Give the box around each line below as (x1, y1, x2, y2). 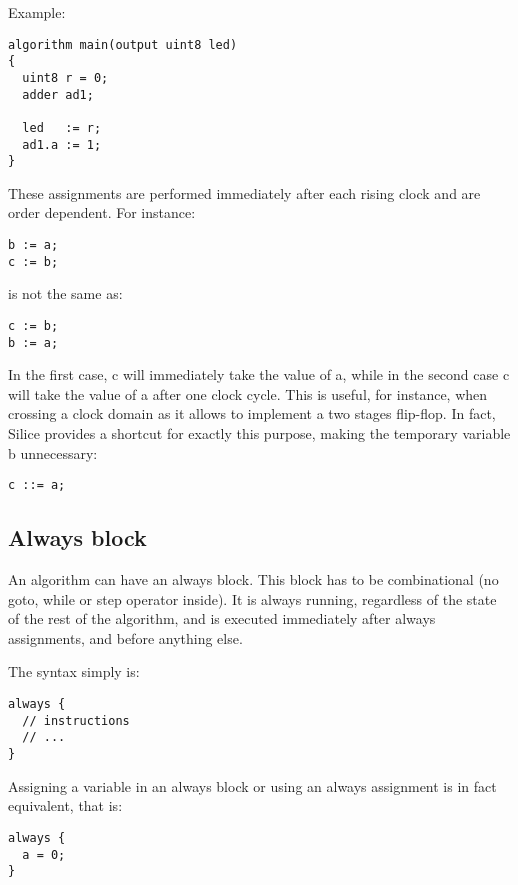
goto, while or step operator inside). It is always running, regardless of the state (8, 588, 497, 609)
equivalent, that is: (8, 795, 123, 816)
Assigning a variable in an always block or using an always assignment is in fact (8, 775, 497, 796)
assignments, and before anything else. (8, 627, 243, 648)
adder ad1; (22, 87, 94, 102)
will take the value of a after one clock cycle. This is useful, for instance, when (8, 383, 488, 404)
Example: (8, 2, 66, 22)
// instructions (22, 713, 130, 728)
